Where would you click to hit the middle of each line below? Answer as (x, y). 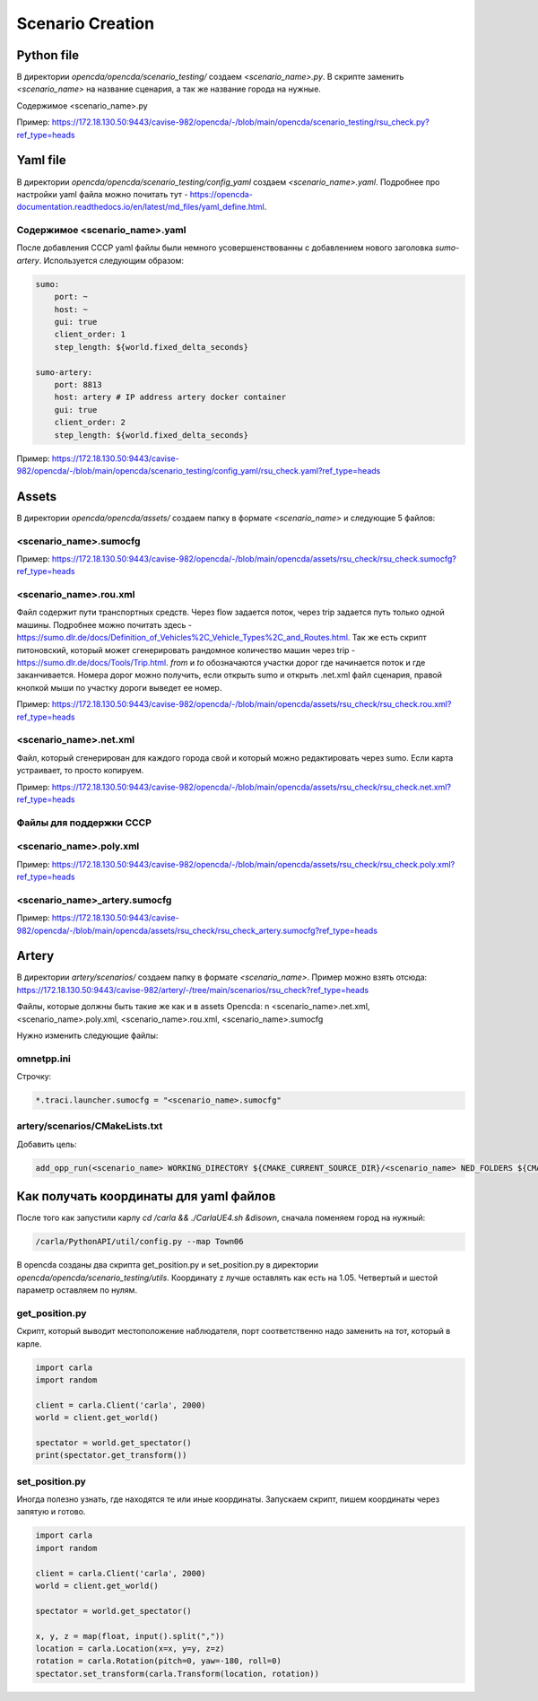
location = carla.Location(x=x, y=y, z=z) (130, 1648)
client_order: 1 (90, 335)
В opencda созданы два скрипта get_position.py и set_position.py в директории (167, 1265)
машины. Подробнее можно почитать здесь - (104, 624)
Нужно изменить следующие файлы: (87, 1035)
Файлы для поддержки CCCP (84, 823)
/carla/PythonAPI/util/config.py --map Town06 (139, 1242)
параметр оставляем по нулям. (77, 1290)
